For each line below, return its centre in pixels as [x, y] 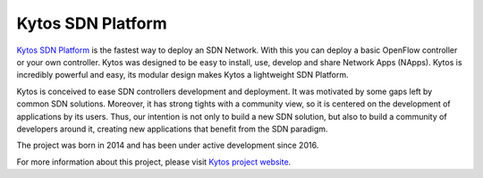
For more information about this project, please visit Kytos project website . [154, 162]
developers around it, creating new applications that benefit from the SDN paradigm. [172, 129]
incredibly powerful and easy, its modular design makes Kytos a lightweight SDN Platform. [182, 75]
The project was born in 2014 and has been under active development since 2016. [168, 145]
